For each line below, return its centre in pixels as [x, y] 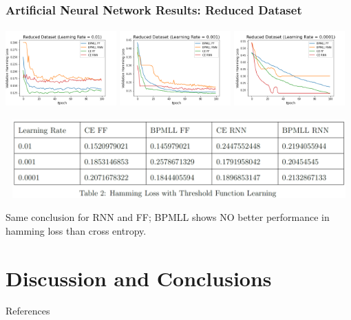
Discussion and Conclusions [139, 278]
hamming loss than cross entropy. [76, 230]
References [28, 311]
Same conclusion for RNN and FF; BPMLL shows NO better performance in [168, 217]
